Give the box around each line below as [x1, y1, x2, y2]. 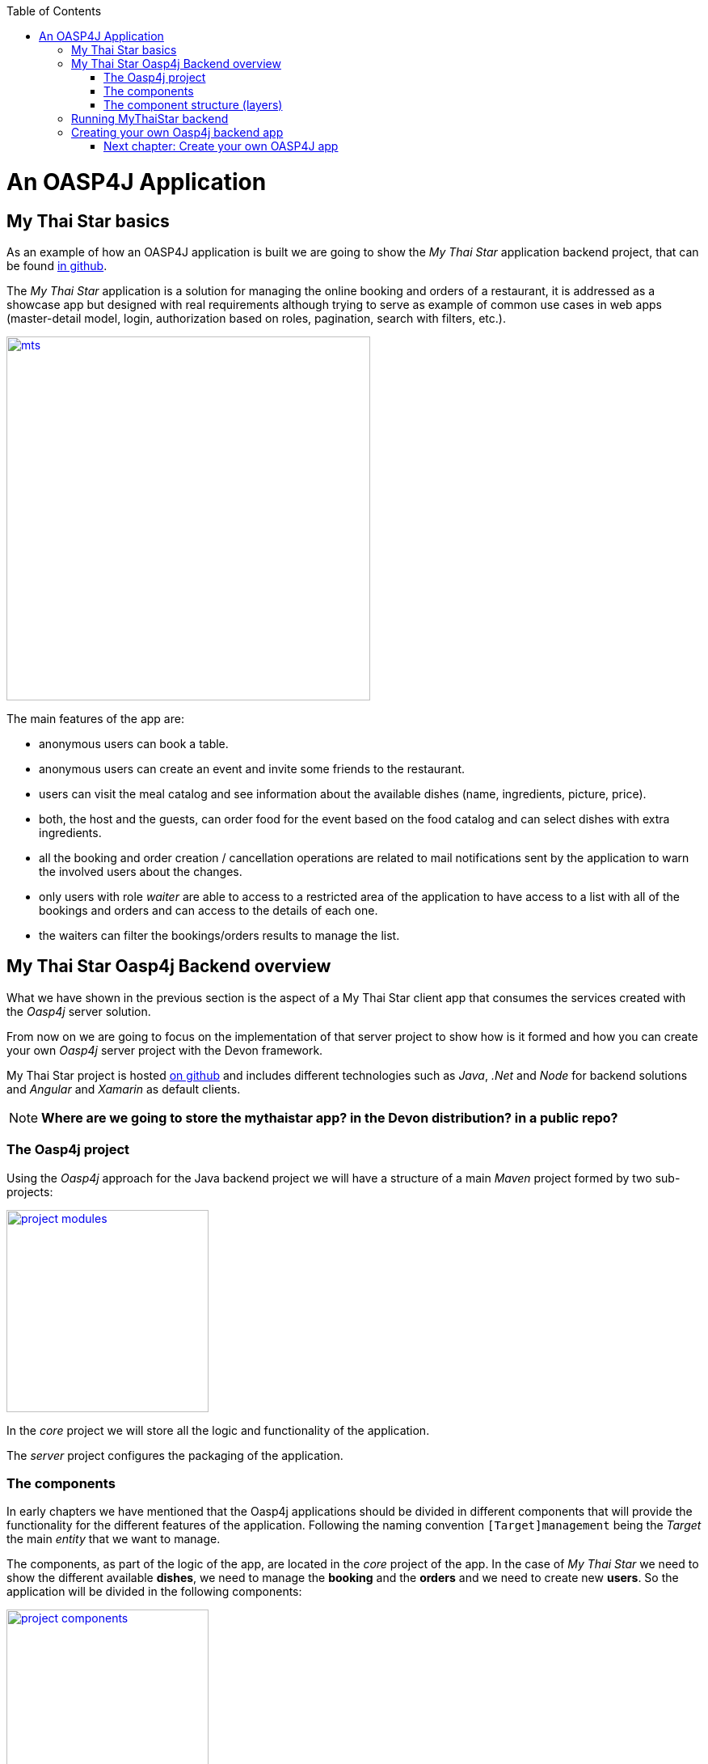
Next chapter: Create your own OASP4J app [103, 139, 339, 153]
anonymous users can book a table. [39, 736, 229, 751]
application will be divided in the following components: [6, 1584, 302, 1599]
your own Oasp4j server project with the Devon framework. [6, 1043, 323, 1057]
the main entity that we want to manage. [6, 1532, 221, 1546]
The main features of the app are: [6, 711, 184, 725]
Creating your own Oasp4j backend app [71, 125, 284, 139]
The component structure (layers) [103, 98, 283, 112]
